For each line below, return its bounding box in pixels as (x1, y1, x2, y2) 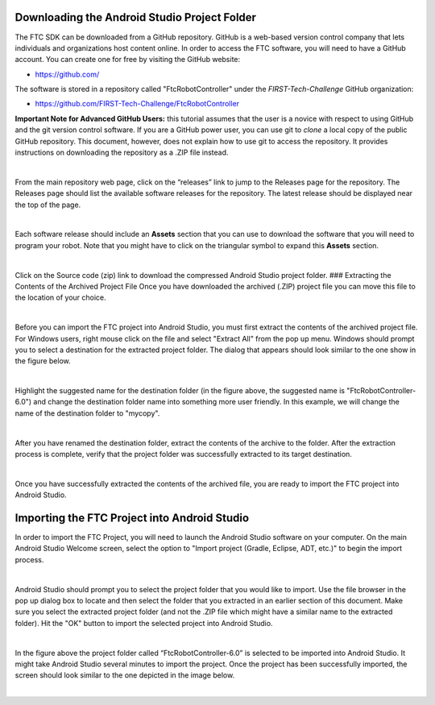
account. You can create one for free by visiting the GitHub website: (14, 55, 241, 64)
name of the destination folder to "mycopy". (14, 408, 160, 418)
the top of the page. (14, 200, 81, 209)
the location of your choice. (14, 292, 106, 302)
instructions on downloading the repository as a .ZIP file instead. (14, 147, 229, 157)
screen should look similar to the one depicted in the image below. (14, 670, 235, 680)
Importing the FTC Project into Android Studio (14, 512, 250, 525)
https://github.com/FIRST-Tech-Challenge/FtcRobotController (35, 99, 240, 109)
